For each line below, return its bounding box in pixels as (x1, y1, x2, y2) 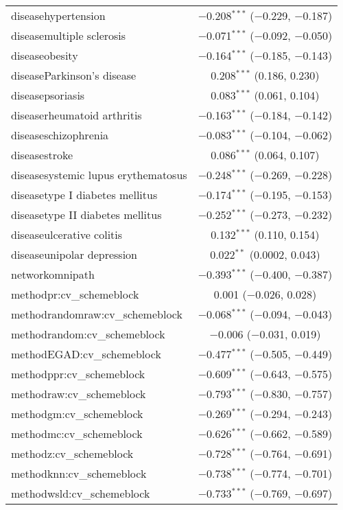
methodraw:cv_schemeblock (11, 386, 146, 402)
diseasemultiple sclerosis (11, 27, 126, 43)
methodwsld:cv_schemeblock (11, 485, 150, 501)
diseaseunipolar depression (11, 246, 138, 262)
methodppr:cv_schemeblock (11, 366, 145, 382)
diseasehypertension (11, 8, 106, 23)
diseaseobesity (11, 47, 78, 63)
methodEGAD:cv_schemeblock (11, 346, 161, 362)
